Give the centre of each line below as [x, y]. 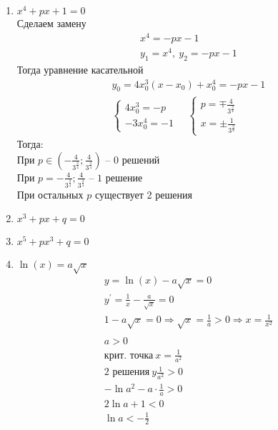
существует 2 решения [143, 194]
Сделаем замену [51, 23]
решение [124, 177]
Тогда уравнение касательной [80, 69]
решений [141, 159]
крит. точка [129, 355]
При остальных [50, 194]
